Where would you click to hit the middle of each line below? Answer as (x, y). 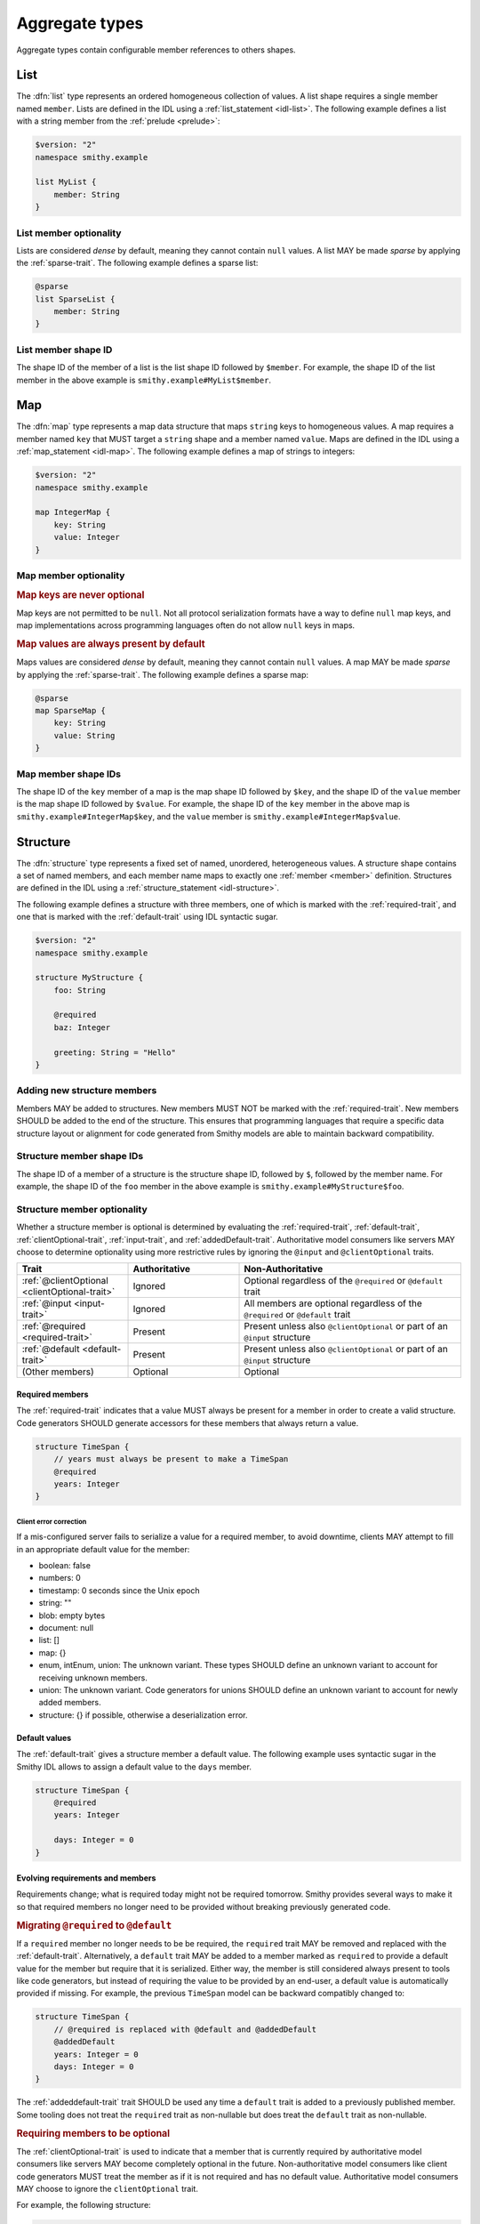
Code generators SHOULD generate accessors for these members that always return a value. (188, 1422)
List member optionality (69, 233)
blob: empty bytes (72, 1616)
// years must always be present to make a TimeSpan (171, 1459)
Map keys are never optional (80, 594)
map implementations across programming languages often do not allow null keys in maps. (186, 625)
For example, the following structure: (84, 2205)
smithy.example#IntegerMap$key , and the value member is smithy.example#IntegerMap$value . (208, 816)
